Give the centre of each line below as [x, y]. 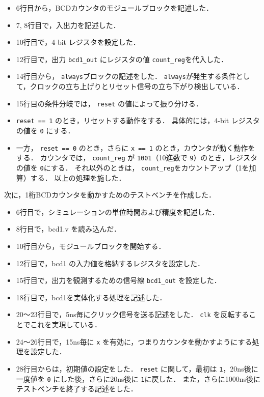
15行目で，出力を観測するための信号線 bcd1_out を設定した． [118, 280]
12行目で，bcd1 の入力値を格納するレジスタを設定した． [110, 263]
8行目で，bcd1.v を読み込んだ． [68, 229]
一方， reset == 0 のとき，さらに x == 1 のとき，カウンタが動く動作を [136, 147]
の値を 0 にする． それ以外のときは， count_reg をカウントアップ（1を [133, 167]
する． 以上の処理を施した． [78, 177]
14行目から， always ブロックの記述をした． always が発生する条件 [126, 76]
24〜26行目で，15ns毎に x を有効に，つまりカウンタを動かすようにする [134, 341]
